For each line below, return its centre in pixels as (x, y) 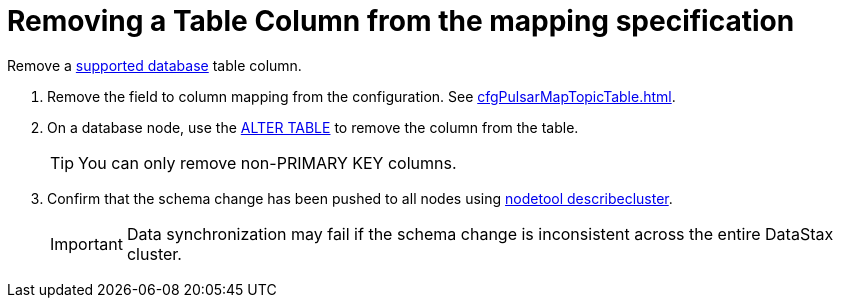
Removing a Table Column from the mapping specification (401, 21)
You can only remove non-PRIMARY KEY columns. (267, 162)
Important (86, 243)
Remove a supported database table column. (154, 65)
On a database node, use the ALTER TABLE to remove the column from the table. (313, 127)
